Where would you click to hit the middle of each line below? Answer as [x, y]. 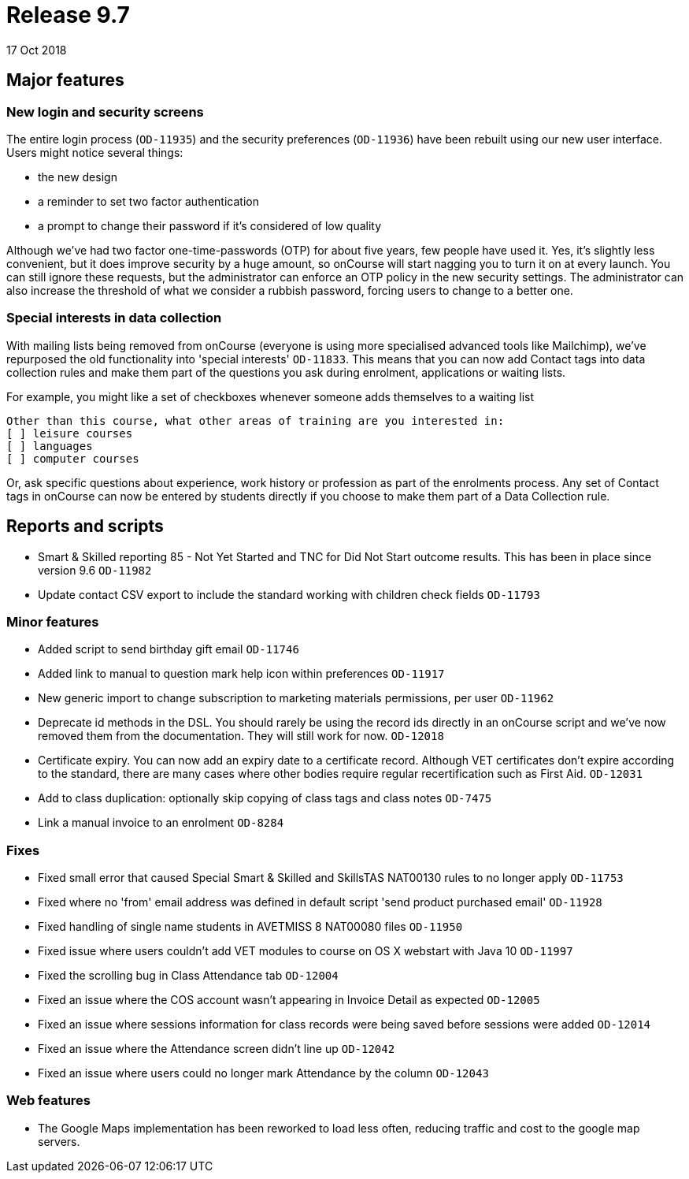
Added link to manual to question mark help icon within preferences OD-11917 [241, 674]
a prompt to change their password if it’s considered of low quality [210, 225]
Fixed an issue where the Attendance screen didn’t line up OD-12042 [217, 1049]
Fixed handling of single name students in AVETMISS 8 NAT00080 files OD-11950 [250, 927]
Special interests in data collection [114, 318]
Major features [65, 80]
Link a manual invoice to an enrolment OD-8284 [161, 823]
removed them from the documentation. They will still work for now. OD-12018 [241, 736]
